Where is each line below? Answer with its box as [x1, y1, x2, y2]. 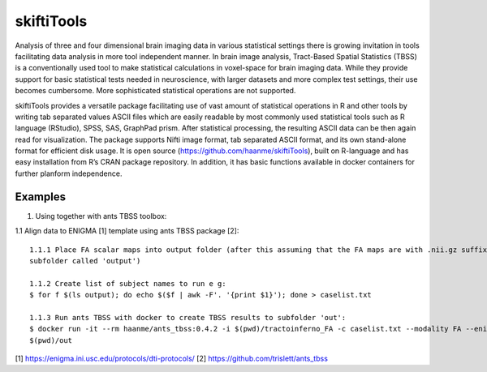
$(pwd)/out [29, 336, 73, 344]
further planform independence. [15, 169, 123, 178]
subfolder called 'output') [29, 256, 141, 265]
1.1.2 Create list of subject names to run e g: [29, 279, 226, 288]
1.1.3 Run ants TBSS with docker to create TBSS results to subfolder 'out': [29, 313, 347, 322]
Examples [15, 190, 67, 203]
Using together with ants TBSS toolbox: [35, 211, 167, 220]
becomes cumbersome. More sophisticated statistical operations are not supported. [15, 86, 296, 96]
